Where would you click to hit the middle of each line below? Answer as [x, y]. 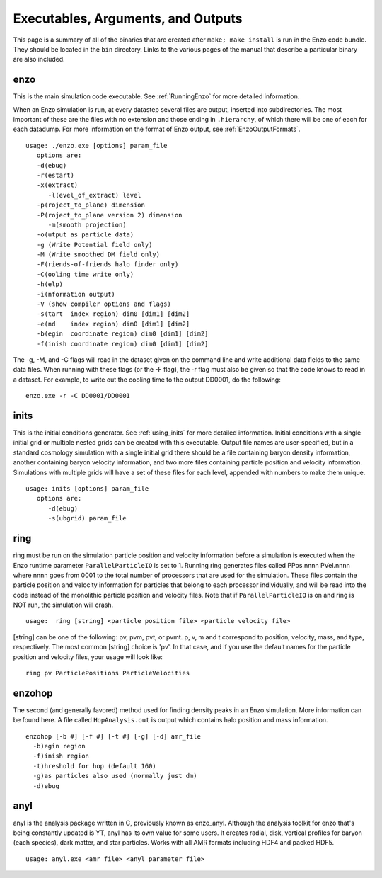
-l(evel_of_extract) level [94, 195]
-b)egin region [59, 746]
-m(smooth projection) [87, 224]
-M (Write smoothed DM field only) [98, 255]
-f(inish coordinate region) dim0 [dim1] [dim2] [122, 344]
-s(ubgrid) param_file [87, 518]
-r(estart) [55, 175]
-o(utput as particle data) [85, 235]
